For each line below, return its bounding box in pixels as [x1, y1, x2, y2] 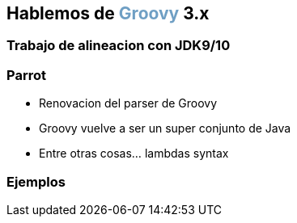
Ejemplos [6, 173, 66, 190]
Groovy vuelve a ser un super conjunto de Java [39, 121, 291, 136]
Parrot [6, 66, 46, 83]
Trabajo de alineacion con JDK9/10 [6, 37, 231, 54]
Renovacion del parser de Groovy [39, 96, 218, 111]
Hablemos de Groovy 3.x [6, 3, 210, 23]
